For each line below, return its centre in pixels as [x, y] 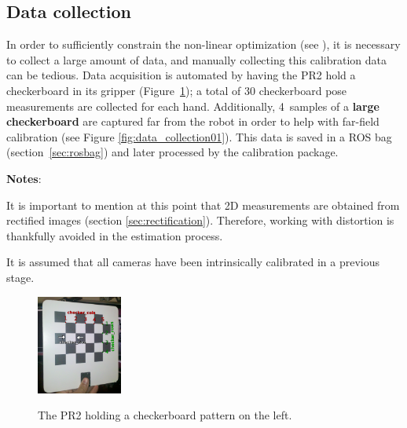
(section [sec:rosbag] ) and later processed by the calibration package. [172, 152]
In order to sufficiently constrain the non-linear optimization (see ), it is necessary [203, 44]
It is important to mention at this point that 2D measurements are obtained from [203, 205]
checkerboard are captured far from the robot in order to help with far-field [193, 121]
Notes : [24, 178]
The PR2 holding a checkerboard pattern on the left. [165, 415]
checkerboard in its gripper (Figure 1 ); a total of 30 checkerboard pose [177, 90]
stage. [20, 277]
